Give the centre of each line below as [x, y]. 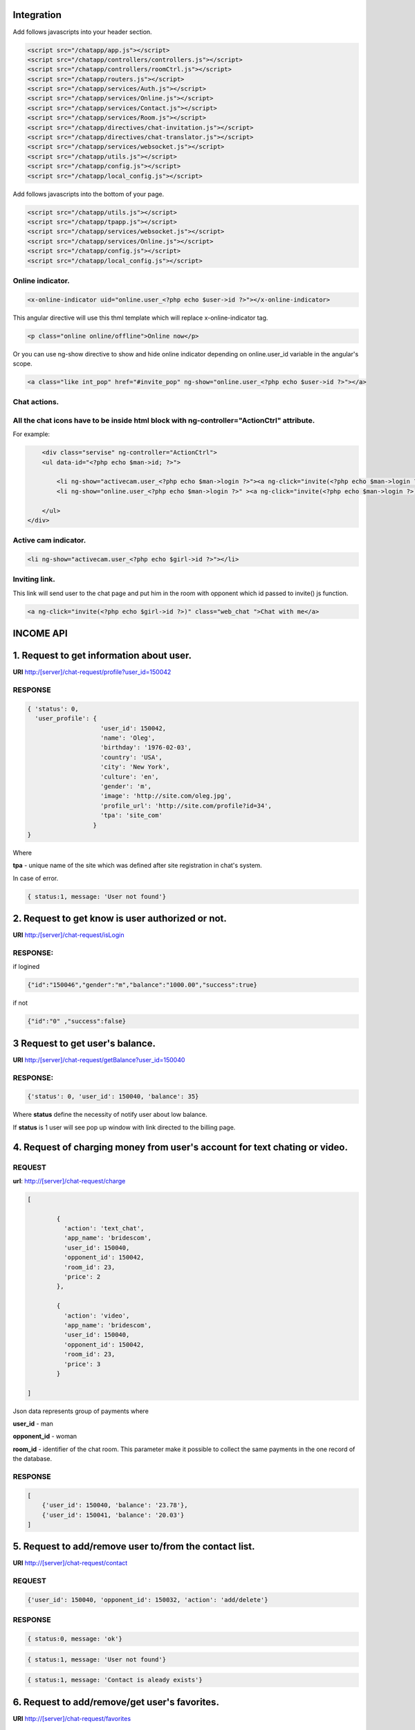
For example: [31, 434]
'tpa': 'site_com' [131, 816]
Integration [37, 15]
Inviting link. [34, 579]
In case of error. [36, 878]
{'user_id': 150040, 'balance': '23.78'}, [115, 1505]
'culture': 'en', [130, 776]
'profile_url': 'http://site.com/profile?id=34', [186, 805]
